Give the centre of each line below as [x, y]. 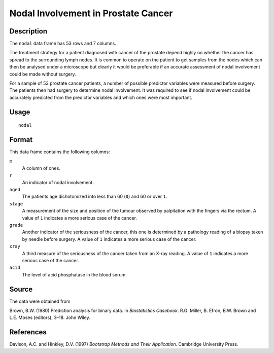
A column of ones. [41, 168]
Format [21, 140]
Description [28, 31]
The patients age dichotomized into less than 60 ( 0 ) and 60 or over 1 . [95, 197]
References [28, 332]
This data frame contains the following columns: [60, 152]
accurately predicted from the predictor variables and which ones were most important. [101, 97]
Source [21, 289]
